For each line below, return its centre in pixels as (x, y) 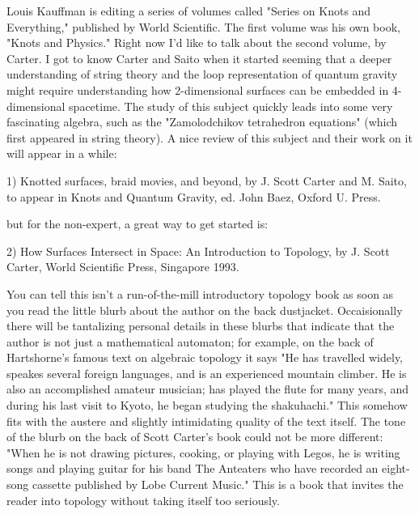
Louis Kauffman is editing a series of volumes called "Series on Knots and (189, 11)
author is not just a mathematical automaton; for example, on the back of (190, 341)
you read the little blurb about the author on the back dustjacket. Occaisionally (205, 310)
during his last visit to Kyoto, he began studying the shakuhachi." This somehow (207, 405)
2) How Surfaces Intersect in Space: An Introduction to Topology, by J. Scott (198, 251)
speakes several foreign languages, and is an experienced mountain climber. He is (207, 373)
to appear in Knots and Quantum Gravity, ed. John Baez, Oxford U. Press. (194, 196)
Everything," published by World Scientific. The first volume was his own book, (203, 26)
